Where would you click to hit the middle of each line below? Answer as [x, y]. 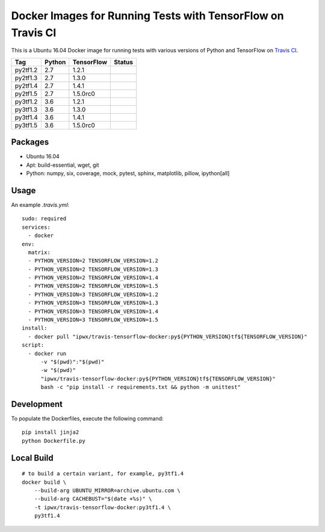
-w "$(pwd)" [58, 370]
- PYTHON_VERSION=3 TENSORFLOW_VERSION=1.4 [93, 311]
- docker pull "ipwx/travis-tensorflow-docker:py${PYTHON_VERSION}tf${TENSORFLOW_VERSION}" [168, 336]
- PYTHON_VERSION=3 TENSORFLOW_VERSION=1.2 [93, 294]
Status [124, 62]
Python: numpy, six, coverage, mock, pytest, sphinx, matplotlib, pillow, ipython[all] [128, 173]
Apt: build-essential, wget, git [63, 165]
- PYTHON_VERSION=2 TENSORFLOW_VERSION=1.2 [93, 261]
